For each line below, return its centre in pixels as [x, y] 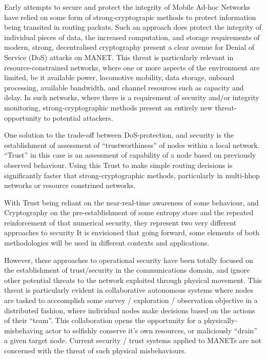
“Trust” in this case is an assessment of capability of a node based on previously [130, 155]
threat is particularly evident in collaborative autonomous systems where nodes [129, 290]
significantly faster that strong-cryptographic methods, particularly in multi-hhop [132, 175]
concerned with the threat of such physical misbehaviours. [95, 350]
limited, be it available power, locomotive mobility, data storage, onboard [119, 77]
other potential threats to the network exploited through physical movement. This [133, 280]
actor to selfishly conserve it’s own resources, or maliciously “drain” [151, 330]
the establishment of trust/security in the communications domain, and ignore [127, 270]
